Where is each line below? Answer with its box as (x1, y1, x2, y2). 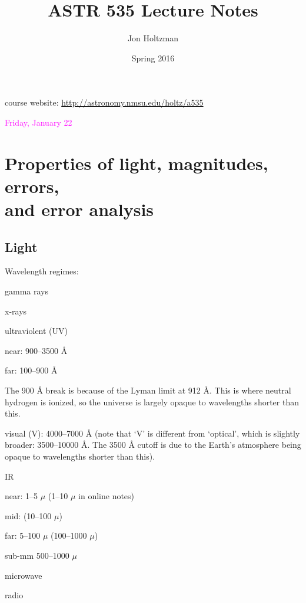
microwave (5, 569, 42, 581)
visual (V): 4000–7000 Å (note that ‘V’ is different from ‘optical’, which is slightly (5, 427, 300, 439)
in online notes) (78, 490, 135, 502)
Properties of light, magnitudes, (5, 150, 268, 175)
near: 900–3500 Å (5, 344, 68, 356)
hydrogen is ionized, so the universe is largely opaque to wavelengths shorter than (5, 395, 299, 408)
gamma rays (5, 285, 48, 297)
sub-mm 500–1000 (5, 549, 69, 561)
